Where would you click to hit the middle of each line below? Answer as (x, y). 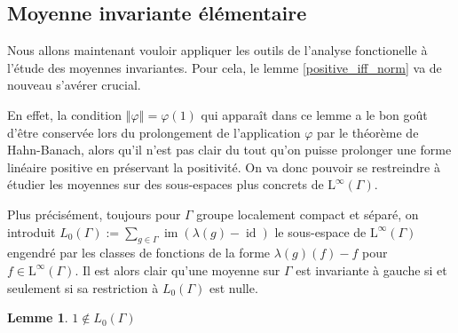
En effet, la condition (64, 114)
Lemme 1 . (38, 317)
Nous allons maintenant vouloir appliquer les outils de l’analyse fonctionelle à (217, 50)
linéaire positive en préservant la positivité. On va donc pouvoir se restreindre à (224, 166)
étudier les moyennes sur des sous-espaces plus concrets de (166, 184)
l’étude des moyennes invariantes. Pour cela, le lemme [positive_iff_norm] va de (225, 67)
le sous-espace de (320, 231)
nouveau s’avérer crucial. (74, 85)
